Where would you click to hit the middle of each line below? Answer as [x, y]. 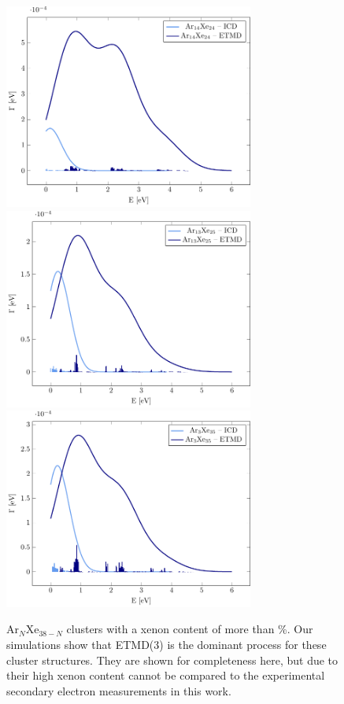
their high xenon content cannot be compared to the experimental [166, 675]
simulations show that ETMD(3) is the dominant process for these [166, 644]
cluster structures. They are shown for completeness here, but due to [172, 660]
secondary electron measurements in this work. [119, 690]
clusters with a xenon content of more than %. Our [190, 629]
